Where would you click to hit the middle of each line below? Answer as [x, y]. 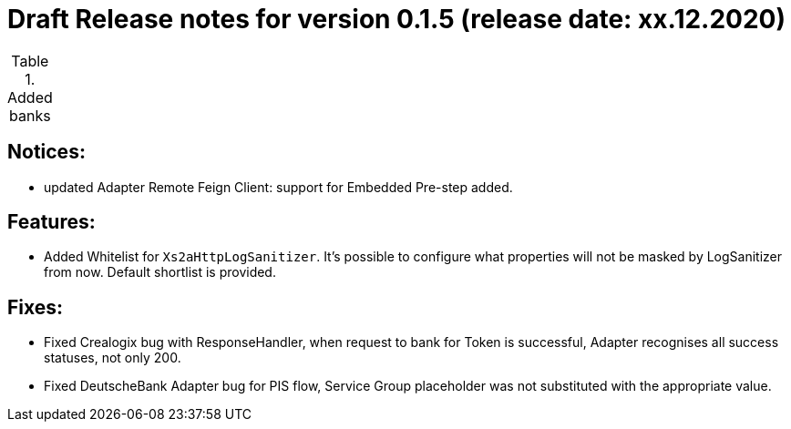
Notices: [46, 152]
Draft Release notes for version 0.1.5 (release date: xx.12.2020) [397, 19]
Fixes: [36, 307]
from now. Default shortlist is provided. [160, 272]
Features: [51, 222]
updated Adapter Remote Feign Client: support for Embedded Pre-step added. [278, 187]
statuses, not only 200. [113, 358]
